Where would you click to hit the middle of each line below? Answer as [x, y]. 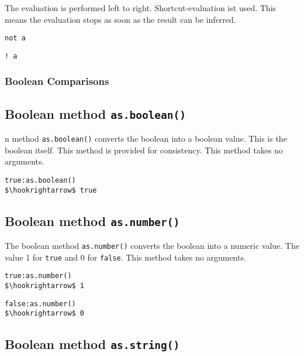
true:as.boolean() [40, 180]
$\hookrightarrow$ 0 [45, 314]
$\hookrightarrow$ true [51, 190]
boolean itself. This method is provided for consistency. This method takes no [144, 150]
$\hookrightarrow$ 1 [45, 286]
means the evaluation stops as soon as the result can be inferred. [120, 19]
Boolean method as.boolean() [96, 113]
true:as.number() [38, 276]
